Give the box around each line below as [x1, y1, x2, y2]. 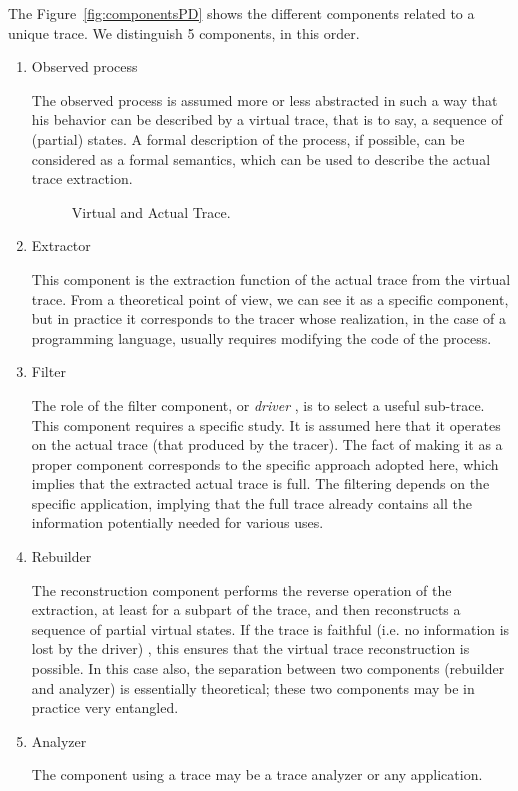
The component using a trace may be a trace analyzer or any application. [31, 764, 483, 785]
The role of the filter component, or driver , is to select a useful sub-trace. [31, 394, 485, 415]
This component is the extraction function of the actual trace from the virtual [31, 268, 511, 289]
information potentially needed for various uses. [31, 512, 324, 533]
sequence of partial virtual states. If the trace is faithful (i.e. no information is [31, 618, 510, 639]
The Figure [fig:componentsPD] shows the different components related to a [8, 3, 475, 23]
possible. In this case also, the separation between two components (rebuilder [31, 658, 505, 679]
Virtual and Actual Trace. [71, 201, 231, 222]
